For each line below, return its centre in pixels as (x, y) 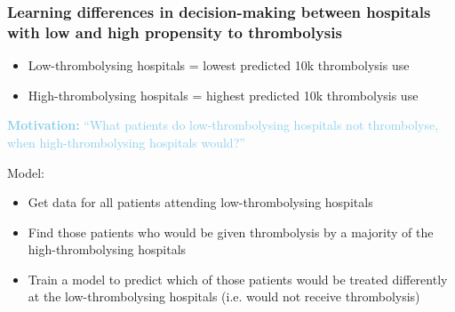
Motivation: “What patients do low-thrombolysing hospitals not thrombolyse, (223, 125)
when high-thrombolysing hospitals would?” (126, 142)
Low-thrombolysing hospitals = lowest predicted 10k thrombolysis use (219, 65)
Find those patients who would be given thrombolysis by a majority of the (231, 232)
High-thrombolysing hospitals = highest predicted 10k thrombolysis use (223, 95)
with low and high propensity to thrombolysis (175, 32)
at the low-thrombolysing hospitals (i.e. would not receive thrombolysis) (224, 296)
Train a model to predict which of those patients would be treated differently (238, 279)
